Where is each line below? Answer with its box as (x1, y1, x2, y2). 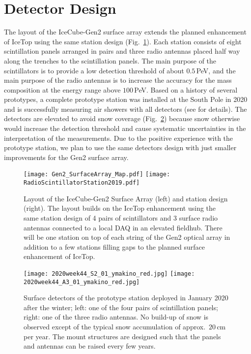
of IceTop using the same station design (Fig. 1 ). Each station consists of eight (4, 36, 242, 46)
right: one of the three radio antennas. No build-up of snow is (24, 312, 209, 322)
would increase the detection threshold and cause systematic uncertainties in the (4, 123, 246, 133)
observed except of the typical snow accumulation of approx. (24, 322, 206, 331)
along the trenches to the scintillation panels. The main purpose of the (4, 55, 217, 65)
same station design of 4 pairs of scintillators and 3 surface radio (24, 212, 218, 223)
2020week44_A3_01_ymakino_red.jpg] (24, 278, 140, 286)
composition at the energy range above (4, 84, 121, 95)
